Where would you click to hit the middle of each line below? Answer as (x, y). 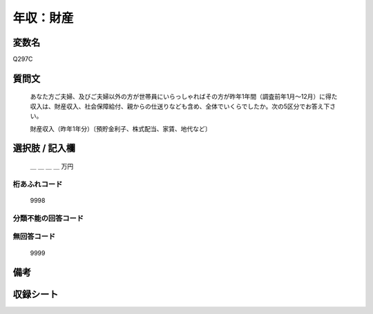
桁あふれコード (38, 184)
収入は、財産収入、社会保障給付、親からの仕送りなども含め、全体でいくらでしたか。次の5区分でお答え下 (180, 106)
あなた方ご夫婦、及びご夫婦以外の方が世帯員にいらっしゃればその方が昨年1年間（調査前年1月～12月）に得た (184, 97)
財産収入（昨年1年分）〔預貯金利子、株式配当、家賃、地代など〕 (121, 128)
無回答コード (34, 237)
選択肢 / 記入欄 (44, 148)
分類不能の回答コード (48, 218)
